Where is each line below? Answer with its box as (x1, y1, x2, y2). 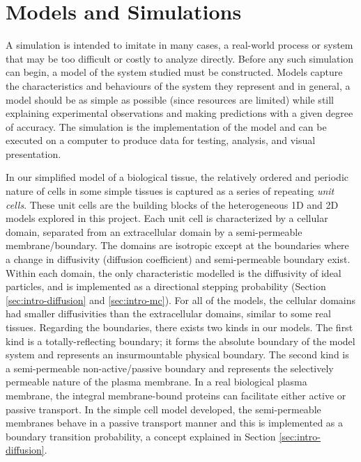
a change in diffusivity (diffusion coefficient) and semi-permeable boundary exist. (6, 252, 351, 266)
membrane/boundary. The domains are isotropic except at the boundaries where (6, 238, 349, 253)
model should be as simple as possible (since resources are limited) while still (6, 92, 335, 106)
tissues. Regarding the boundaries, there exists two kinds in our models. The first (6, 320, 353, 334)
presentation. (6, 146, 61, 161)
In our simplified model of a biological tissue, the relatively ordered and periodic (6, 170, 349, 184)
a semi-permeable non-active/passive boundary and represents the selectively (6, 360, 334, 375)
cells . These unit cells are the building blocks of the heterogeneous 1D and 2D (6, 197, 339, 212)
